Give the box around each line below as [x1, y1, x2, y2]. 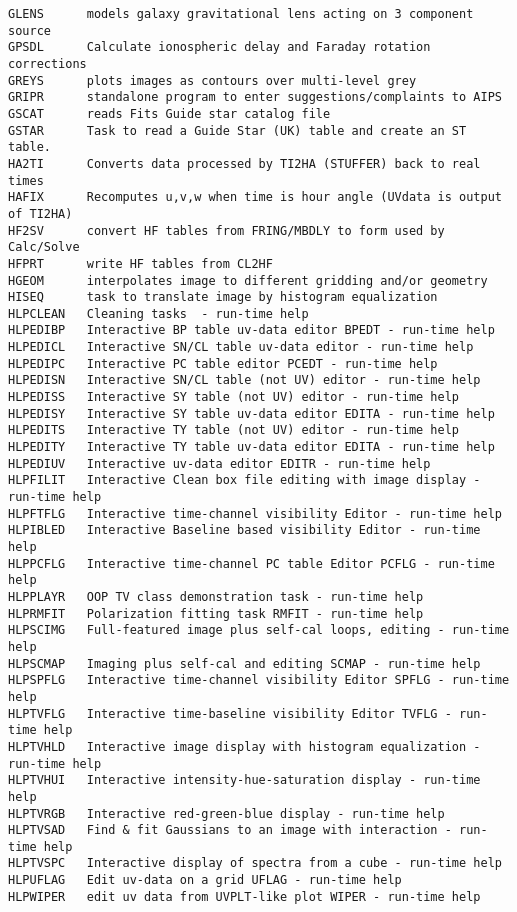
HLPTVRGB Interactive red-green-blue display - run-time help [8, 806, 445, 821]
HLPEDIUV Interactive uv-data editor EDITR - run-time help [8, 456, 431, 471]
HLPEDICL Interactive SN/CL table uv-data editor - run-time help [8, 340, 474, 355]
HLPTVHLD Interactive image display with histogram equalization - [8, 739, 481, 754]
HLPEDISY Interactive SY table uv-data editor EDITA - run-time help [8, 406, 495, 421]
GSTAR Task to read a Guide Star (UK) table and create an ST [8, 123, 467, 138]
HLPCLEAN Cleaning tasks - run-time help [8, 306, 309, 321]
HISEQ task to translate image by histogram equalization [8, 290, 438, 305]
